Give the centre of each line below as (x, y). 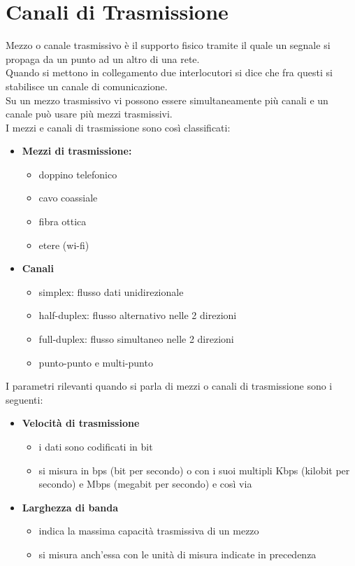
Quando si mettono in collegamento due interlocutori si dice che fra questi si (169, 72)
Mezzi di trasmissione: (77, 151)
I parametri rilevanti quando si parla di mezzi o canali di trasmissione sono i (169, 386)
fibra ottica (63, 221)
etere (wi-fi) (64, 245)
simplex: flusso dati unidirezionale (111, 291)
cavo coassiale (68, 198)
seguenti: (24, 399)
